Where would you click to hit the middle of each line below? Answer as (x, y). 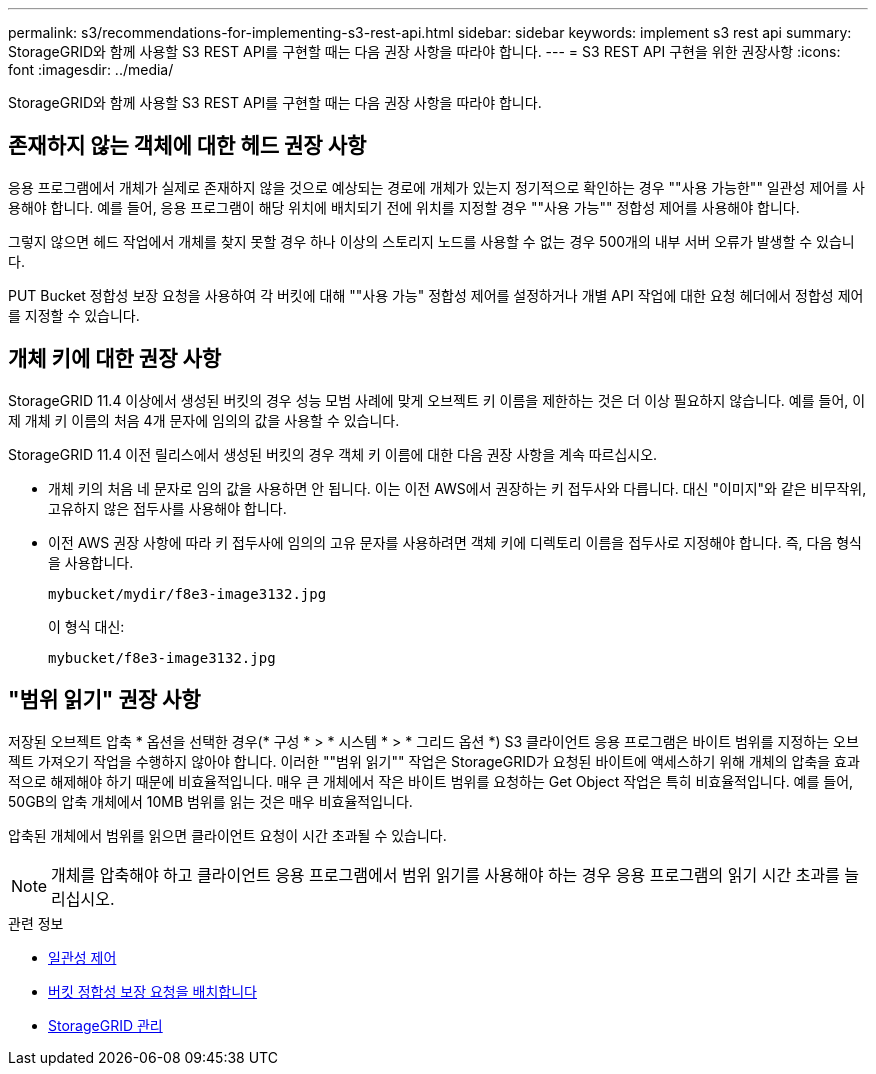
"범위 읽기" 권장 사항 (104, 700)
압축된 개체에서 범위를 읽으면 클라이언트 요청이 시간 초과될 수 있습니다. (227, 835)
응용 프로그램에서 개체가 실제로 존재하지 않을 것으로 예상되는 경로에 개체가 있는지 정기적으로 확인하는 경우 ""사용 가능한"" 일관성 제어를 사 (436, 187)
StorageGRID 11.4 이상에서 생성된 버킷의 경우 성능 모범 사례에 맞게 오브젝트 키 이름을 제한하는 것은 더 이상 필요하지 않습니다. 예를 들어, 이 (437, 400)
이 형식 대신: (86, 626)
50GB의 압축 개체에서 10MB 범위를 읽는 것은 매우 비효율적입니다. (210, 801)
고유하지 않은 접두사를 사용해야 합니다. (167, 508)
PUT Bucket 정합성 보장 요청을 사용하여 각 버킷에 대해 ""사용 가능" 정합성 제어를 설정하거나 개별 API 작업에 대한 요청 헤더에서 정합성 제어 (436, 295)
